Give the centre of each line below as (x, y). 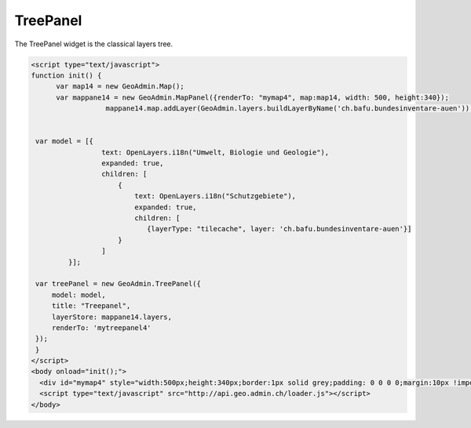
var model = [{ (65, 141)
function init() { (66, 75)
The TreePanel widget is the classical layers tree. (94, 44)
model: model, (78, 295)
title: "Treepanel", (91, 306)
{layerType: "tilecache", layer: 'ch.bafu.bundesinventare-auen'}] (279, 229)
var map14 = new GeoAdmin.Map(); (120, 87)
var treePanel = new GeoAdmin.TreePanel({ (119, 284)
